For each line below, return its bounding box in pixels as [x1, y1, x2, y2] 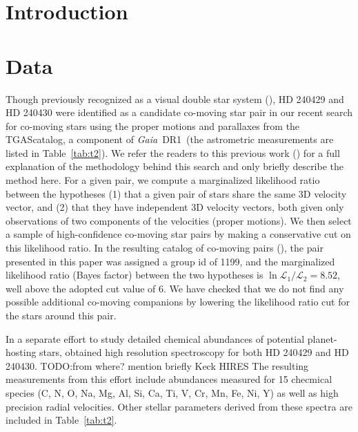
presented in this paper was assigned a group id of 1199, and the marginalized [6, 254, 335, 268]
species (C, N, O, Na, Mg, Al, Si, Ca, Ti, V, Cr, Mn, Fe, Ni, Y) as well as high [6, 385, 339, 400]
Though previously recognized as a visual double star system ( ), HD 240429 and [6, 91, 344, 106]
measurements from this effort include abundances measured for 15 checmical [6, 372, 332, 386]
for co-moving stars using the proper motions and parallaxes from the [6, 118, 300, 133]
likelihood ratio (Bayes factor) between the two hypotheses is [6, 267, 263, 282]
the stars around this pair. [6, 308, 117, 322]
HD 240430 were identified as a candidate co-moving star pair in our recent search [6, 105, 353, 120]
